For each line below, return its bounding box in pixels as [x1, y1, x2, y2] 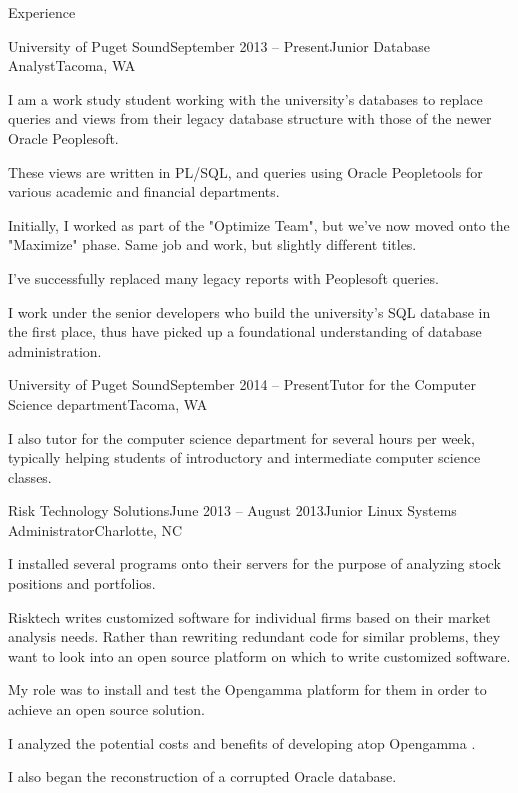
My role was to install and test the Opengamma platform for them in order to [8, 679, 487, 700]
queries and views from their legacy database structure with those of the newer [8, 108, 492, 129]
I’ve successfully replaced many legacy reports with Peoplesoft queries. [8, 267, 439, 288]
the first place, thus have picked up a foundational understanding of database [8, 321, 482, 342]
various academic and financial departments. [8, 181, 280, 202]
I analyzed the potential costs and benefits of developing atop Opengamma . [8, 732, 476, 753]
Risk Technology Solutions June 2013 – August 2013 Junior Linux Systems [8, 500, 457, 521]
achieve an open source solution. [8, 699, 205, 720]
